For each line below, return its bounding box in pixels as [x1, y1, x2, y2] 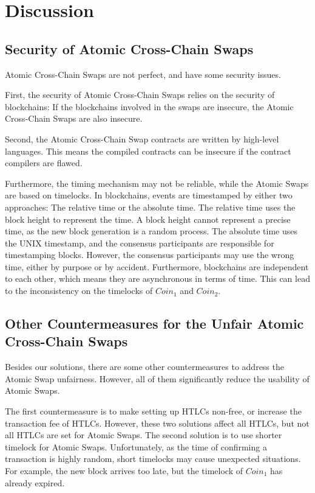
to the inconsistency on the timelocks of [5, 284, 153, 297]
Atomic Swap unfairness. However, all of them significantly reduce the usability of [5, 372, 310, 385]
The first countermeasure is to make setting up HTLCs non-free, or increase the [5, 405, 302, 418]
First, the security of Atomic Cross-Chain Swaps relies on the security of [5, 88, 275, 101]
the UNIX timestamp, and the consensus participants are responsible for [5, 236, 274, 249]
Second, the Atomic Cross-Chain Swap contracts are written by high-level [5, 132, 279, 145]
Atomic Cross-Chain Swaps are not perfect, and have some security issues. [5, 68, 281, 80]
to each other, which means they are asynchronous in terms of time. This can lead [5, 272, 310, 285]
